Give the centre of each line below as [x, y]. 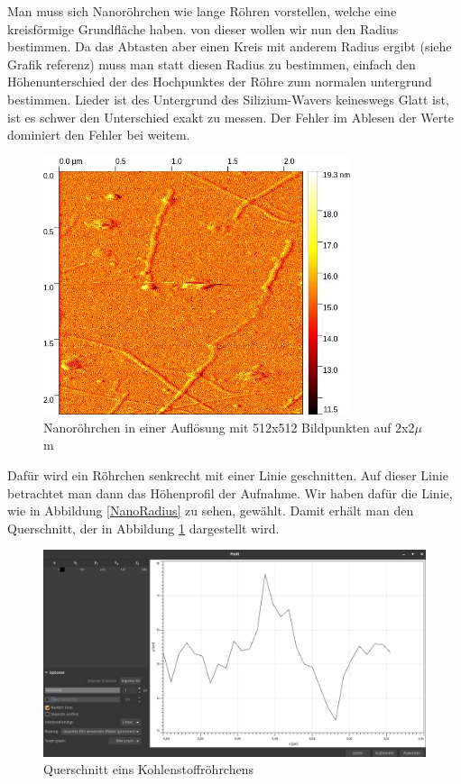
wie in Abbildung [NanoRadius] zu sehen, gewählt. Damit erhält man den [211, 511]
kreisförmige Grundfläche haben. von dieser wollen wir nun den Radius [203, 28]
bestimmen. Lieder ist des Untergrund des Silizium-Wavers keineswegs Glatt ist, [228, 99]
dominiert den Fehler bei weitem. [99, 135]
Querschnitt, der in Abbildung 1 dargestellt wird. [143, 528]
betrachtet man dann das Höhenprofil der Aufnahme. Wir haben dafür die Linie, [230, 492]
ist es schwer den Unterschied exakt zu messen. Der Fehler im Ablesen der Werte [230, 117]
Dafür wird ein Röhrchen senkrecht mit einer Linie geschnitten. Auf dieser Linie [228, 474]
